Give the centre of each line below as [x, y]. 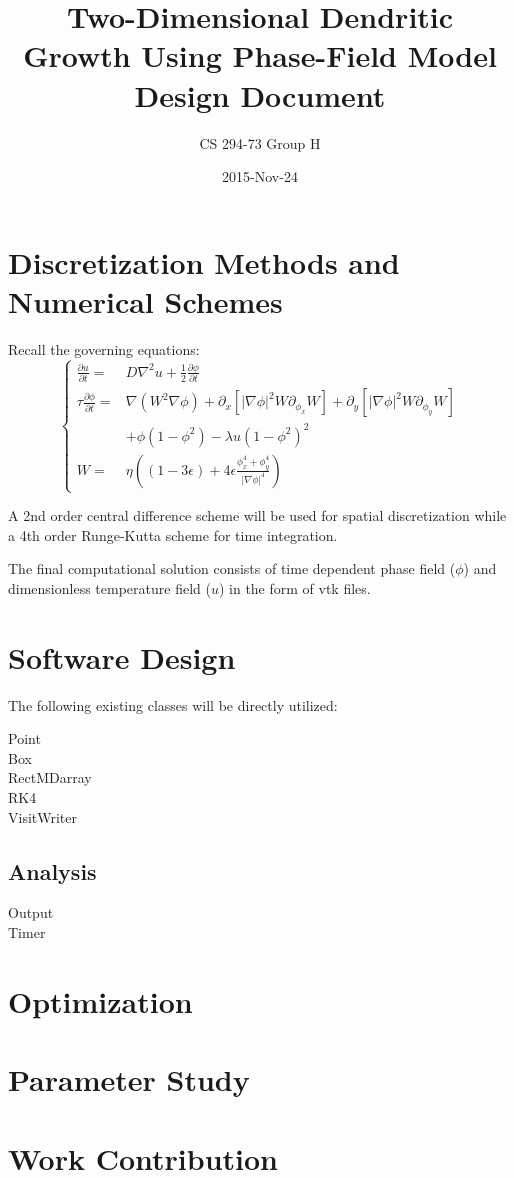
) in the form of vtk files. [294, 587]
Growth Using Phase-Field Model [260, 55]
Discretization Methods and [204, 261]
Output [31, 912]
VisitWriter [43, 816]
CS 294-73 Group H [260, 142]
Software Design [122, 656]
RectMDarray [50, 777]
